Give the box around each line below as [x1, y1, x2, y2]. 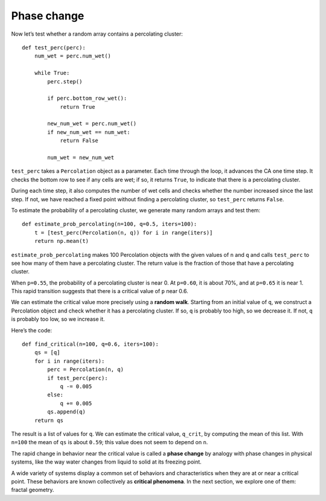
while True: [34, 69, 70, 77]
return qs [34, 417, 63, 424]
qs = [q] [34, 349, 60, 356]
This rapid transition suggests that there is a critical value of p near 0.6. [11, 288, 188, 295]
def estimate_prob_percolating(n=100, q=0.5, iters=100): [22, 221, 197, 228]
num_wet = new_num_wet [47, 154, 115, 161]
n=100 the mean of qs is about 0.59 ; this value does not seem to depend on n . [11, 439, 208, 446]
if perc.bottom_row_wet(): [47, 95, 127, 102]
